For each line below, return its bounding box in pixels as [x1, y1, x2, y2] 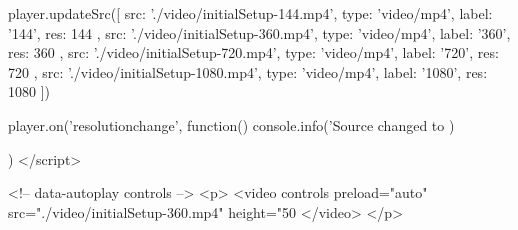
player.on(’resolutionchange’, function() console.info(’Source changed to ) [8, 114, 455, 135]
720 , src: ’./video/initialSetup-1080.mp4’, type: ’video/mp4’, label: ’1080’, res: [8, 61, 488, 82]
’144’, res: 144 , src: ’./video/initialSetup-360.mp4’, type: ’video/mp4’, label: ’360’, [8, 22, 511, 43]
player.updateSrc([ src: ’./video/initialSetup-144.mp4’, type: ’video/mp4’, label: [8, 3, 493, 23]
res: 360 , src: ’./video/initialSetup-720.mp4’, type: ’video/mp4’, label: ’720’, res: [8, 42, 499, 63]
